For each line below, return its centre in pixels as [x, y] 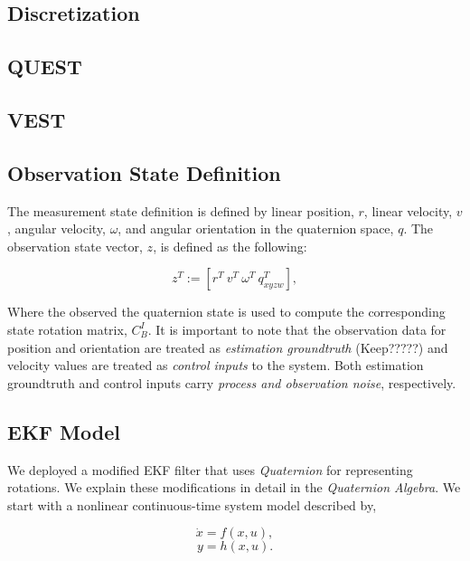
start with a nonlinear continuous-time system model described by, [192, 504]
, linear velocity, [408, 210]
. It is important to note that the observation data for [297, 329]
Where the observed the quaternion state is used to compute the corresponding [226, 312]
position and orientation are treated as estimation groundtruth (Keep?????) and [228, 347]
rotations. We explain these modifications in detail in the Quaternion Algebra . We [234, 487]
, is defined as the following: [230, 246]
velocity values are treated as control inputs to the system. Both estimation [216, 365]
